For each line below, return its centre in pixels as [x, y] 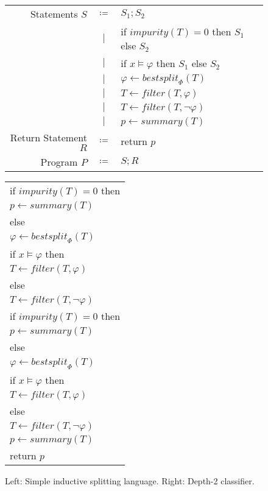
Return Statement [48, 138]
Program [59, 162]
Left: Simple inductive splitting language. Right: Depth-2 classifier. [130, 480]
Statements [54, 14]
